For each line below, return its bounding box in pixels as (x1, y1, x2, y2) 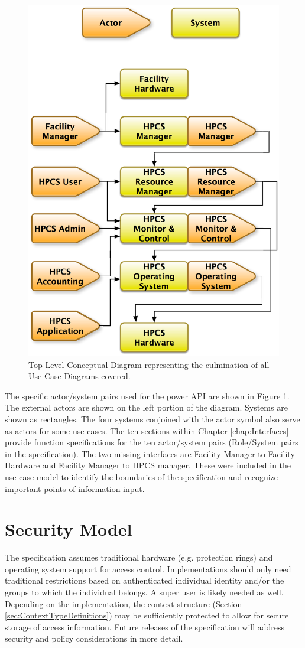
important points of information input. (5, 482, 145, 494)
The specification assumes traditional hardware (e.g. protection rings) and (5, 551, 273, 564)
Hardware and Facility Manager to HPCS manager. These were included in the (5, 459, 291, 471)
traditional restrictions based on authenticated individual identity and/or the (5, 574, 284, 587)
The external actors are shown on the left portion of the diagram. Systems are (5, 401, 288, 413)
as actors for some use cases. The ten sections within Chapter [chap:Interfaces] (5, 424, 289, 437)
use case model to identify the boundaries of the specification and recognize (5, 470, 278, 483)
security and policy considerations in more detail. (5, 632, 183, 644)
